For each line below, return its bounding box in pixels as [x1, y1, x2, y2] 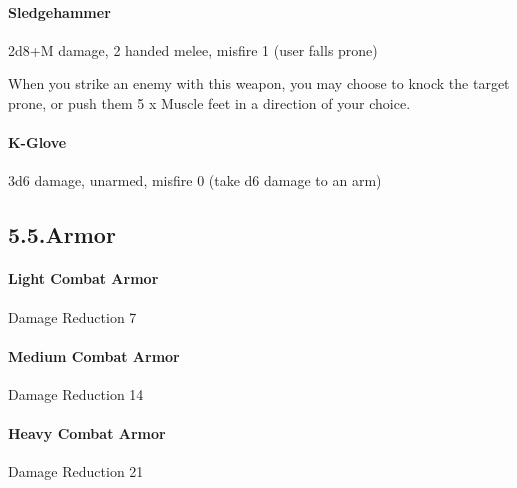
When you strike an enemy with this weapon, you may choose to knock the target [8, 73, 510, 94]
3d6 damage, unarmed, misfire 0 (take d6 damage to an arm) [8, 170, 382, 191]
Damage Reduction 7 [8, 306, 137, 327]
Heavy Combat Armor [8, 423, 166, 444]
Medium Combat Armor [8, 345, 180, 366]
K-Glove [8, 132, 67, 153]
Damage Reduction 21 [8, 461, 144, 482]
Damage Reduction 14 [8, 383, 144, 404]
